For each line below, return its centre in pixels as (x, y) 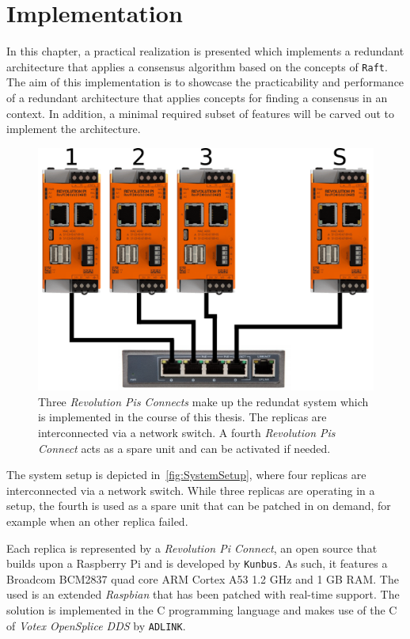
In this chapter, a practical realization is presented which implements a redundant (205, 51)
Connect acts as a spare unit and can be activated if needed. (184, 448)
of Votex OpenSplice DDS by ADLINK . (96, 625)
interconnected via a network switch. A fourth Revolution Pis (187, 432)
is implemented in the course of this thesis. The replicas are (182, 417)
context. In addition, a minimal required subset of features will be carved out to (201, 113)
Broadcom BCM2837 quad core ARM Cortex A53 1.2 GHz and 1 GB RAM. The (203, 578)
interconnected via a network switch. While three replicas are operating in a (191, 490)
